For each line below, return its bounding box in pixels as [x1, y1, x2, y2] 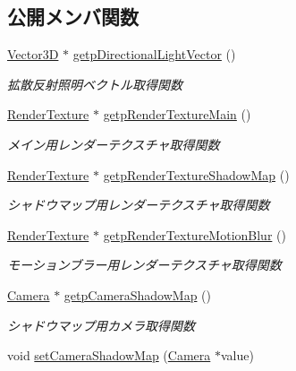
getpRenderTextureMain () [103, 105, 251, 124]
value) [220, 346, 254, 365]
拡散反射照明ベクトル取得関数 [7, 74, 182, 93]
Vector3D [7, 45, 59, 64]
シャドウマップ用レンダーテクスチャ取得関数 [7, 195, 270, 214]
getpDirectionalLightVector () [72, 45, 236, 64]
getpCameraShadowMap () [63, 285, 211, 304]
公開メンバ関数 [7, 3, 139, 30]
